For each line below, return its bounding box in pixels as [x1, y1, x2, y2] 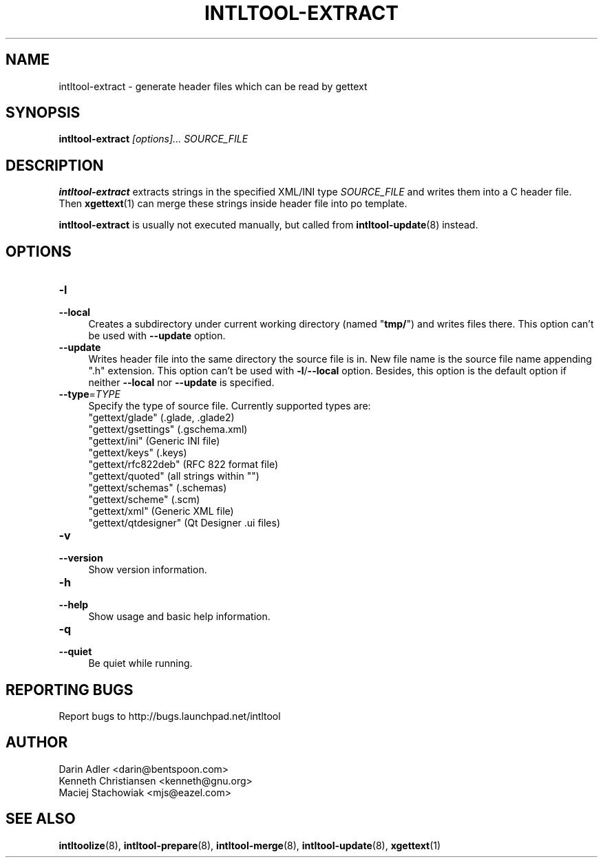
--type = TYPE [59, 388, 120, 401]
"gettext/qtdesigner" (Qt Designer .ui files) [88, 517, 281, 529]
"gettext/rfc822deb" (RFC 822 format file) [88, 458, 279, 471]
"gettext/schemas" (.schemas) [88, 482, 227, 494]
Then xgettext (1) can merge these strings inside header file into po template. [59, 198, 408, 210]
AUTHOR [6, 734, 68, 752]
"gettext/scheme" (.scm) [88, 493, 200, 506]
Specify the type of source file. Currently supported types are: [88, 400, 371, 412]
